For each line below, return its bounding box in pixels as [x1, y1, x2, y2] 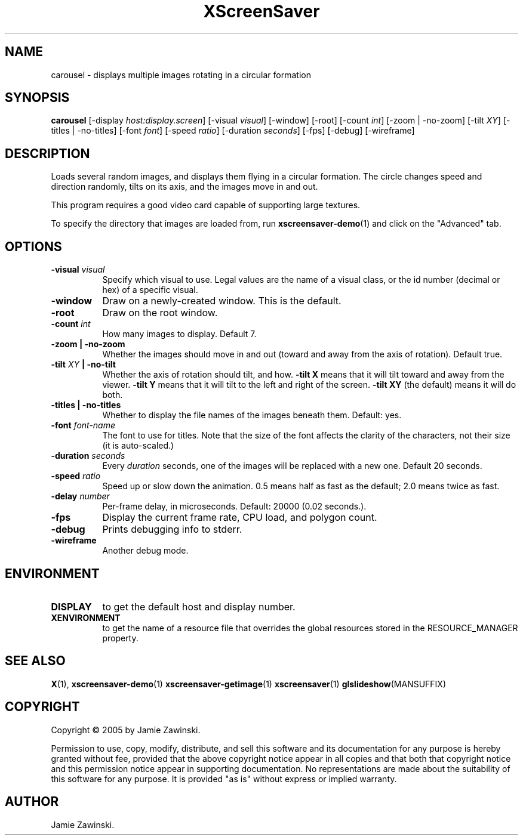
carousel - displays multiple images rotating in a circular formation [51, 69, 311, 80]
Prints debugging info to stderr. [102, 523, 242, 536]
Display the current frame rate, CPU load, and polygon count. [102, 511, 377, 524]
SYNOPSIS [5, 90, 70, 106]
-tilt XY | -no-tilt [51, 359, 116, 370]
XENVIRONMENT [51, 612, 121, 623]
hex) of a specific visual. [102, 285, 198, 295]
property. [102, 632, 139, 643]
